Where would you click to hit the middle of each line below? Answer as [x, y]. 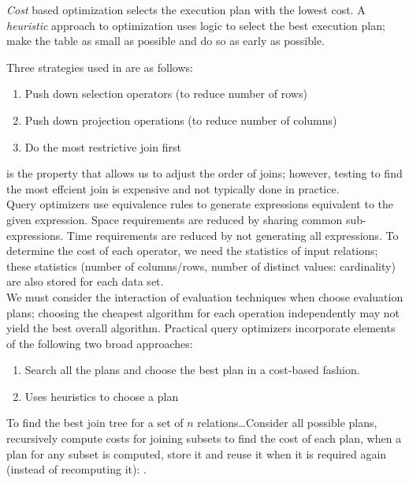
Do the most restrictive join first [103, 146]
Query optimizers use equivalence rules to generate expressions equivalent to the [200, 204]
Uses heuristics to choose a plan [102, 396]
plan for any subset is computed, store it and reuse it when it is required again [197, 453]
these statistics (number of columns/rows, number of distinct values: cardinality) [201, 266]
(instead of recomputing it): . [76, 469]
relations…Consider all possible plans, [287, 423]
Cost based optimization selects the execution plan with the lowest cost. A [186, 9]
